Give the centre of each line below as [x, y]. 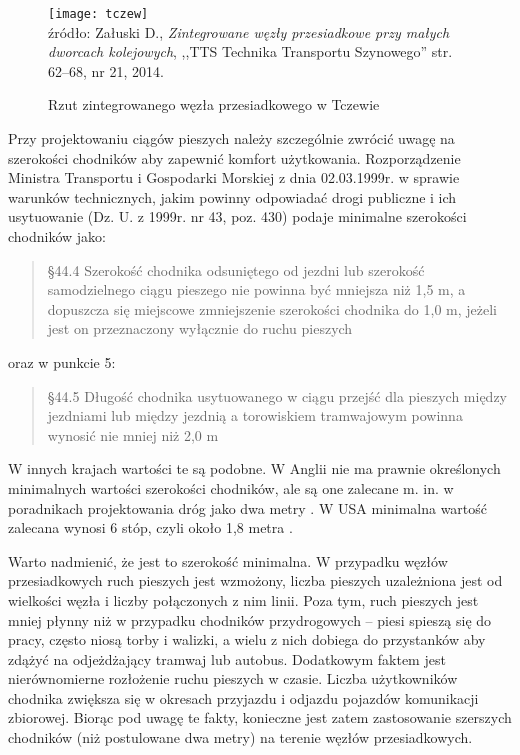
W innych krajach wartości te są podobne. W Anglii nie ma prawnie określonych [254, 468]
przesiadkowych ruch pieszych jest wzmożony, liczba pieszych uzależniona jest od [255, 580]
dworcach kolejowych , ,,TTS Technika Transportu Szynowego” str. [250, 51]
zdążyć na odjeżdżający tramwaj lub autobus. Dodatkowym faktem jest [227, 658]
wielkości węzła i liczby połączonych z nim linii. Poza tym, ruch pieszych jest [243, 599]
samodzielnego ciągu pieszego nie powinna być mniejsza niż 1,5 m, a [256, 289]
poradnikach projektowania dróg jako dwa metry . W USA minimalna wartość [248, 507]
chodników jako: [57, 236]
